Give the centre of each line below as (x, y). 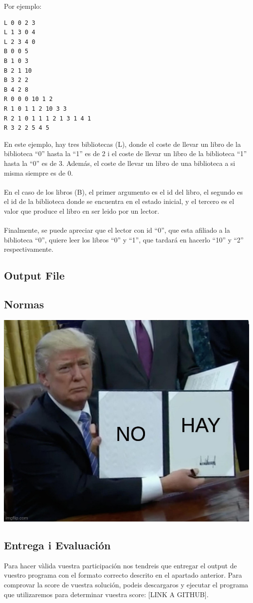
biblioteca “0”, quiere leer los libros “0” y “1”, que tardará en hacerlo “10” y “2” (124, 239)
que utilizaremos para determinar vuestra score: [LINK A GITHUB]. (106, 594)
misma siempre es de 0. (38, 172)
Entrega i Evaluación (57, 545)
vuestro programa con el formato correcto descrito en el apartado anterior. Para (123, 575)
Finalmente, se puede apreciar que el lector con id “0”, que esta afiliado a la (117, 230)
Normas (24, 304)
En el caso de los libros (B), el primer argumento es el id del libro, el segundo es (123, 191)
